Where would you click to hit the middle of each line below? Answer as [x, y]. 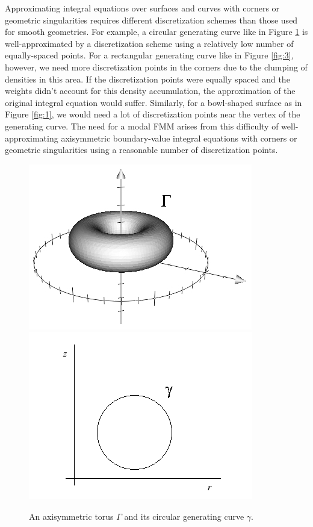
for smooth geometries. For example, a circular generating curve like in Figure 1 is [156, 32]
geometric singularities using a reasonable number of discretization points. [141, 150]
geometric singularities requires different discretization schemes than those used [151, 20]
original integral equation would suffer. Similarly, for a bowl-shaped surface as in [153, 102]
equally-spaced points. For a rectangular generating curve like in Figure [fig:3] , [149, 55]
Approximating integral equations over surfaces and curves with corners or [142, 8]
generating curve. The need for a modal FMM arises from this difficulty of [142, 126]
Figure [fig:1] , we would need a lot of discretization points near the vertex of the [153, 114]
